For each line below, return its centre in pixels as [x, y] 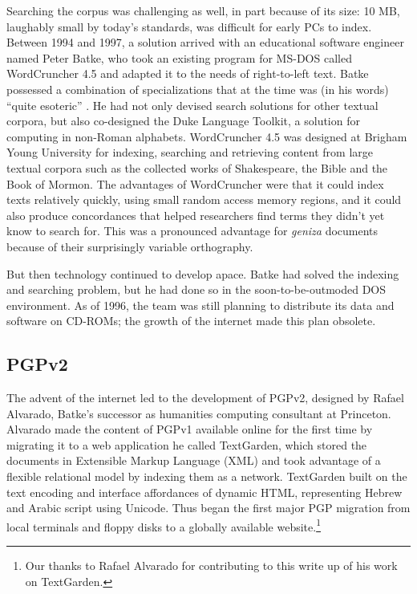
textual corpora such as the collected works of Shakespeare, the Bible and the [197, 167]
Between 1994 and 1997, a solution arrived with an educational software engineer [205, 42]
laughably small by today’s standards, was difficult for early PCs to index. [189, 26]
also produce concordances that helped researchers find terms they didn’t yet [196, 215]
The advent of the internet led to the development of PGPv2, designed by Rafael [205, 398]
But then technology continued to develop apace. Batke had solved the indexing [203, 273]
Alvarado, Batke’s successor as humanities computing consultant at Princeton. [199, 413]
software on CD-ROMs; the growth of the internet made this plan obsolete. [191, 321]
